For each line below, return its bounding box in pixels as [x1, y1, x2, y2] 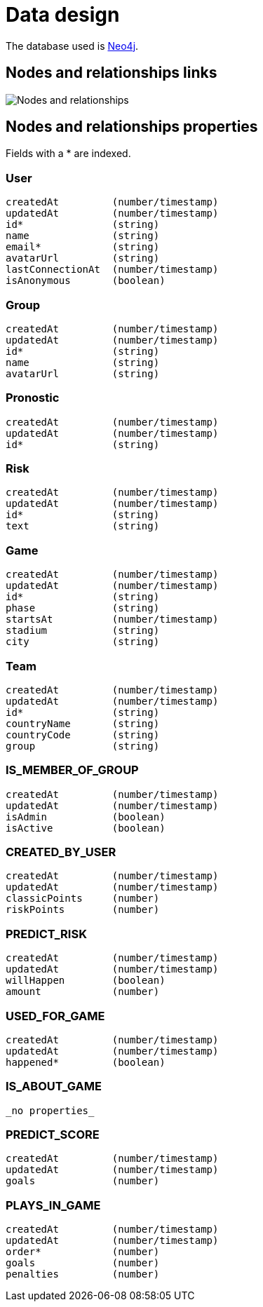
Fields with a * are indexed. [6, 147, 131, 160]
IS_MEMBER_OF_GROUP [6, 763, 139, 778]
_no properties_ [6, 1104, 95, 1116]
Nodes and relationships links [6, 64, 217, 82]
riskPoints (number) [6, 904, 160, 916]
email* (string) [6, 241, 160, 253]
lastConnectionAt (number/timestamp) [6, 264, 219, 276]
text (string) [6, 520, 160, 532]
